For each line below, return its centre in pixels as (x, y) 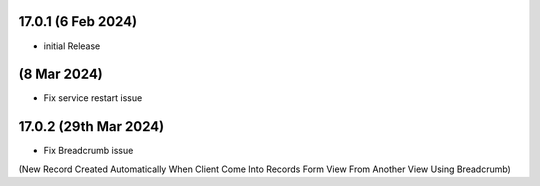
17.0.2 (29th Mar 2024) (91, 126)
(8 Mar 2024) (61, 74)
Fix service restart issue (93, 98)
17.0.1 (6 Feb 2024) (78, 21)
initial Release (72, 46)
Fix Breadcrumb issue (88, 151)
